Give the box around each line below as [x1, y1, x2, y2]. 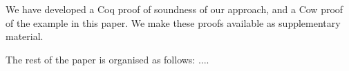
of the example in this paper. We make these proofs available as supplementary [6, 15, 341, 30]
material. [6, 29, 44, 43]
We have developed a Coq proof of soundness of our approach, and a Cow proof [6, 2, 343, 16]
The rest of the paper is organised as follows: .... [6, 52, 209, 66]
